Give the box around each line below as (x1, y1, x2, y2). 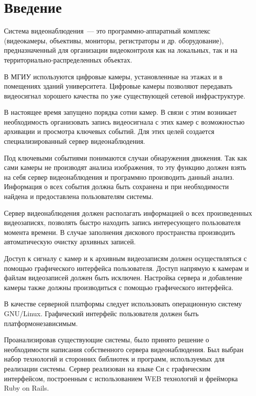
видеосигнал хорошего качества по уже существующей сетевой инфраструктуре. (4, 90, 246, 100)
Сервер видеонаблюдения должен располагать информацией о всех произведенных (4, 207, 252, 218)
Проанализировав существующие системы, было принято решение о (4, 334, 209, 345)
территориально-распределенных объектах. (4, 54, 132, 65)
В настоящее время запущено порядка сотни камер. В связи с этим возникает (4, 107, 237, 117)
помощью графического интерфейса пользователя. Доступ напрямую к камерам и (4, 263, 249, 273)
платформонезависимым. (4, 318, 78, 328)
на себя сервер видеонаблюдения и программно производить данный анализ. (4, 171, 234, 182)
